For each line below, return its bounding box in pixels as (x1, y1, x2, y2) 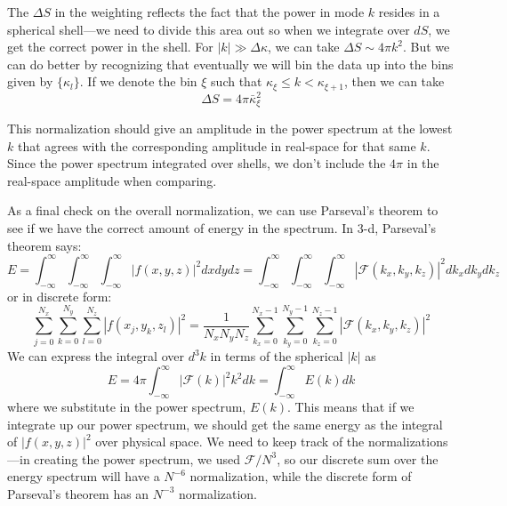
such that (211, 72, 262, 91)
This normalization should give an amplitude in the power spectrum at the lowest (7, 119, 453, 138)
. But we (403, 37, 450, 56)
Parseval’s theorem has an (7, 484, 149, 502)
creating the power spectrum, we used (34, 449, 240, 468)
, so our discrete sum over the (277, 449, 439, 468)
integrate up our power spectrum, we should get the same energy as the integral (7, 414, 443, 433)
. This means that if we (287, 397, 414, 415)
